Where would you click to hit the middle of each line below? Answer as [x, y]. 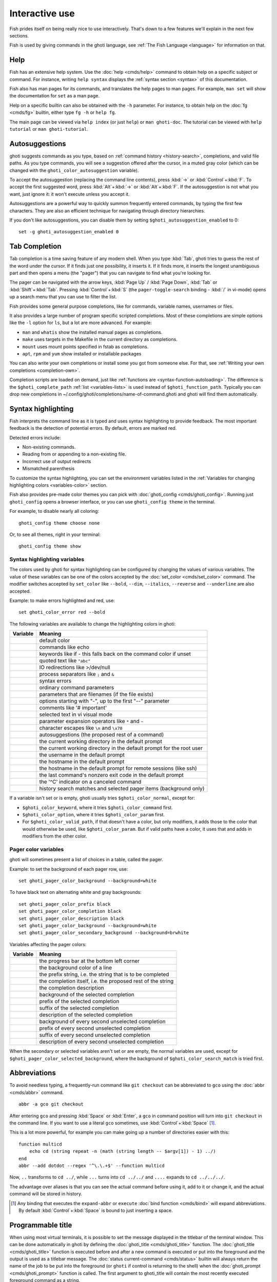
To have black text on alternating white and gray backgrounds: [76, 892]
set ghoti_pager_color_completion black [70, 911]
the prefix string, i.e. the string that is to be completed [104, 974]
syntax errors [55, 681]
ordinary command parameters [77, 688]
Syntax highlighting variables [47, 559]
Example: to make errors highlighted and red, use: [62, 600]
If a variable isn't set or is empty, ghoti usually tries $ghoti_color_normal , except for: [102, 798]
